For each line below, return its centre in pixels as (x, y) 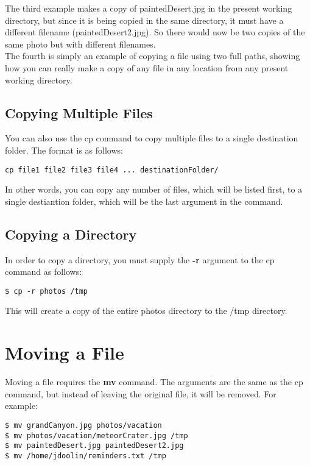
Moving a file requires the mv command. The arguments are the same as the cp (154, 382)
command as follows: (44, 272)
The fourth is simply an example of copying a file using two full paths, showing (153, 56)
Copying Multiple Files (79, 112)
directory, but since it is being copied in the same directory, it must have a (144, 20)
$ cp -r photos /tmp (47, 291)
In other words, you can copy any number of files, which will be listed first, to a (154, 189)
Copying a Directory (71, 234)
